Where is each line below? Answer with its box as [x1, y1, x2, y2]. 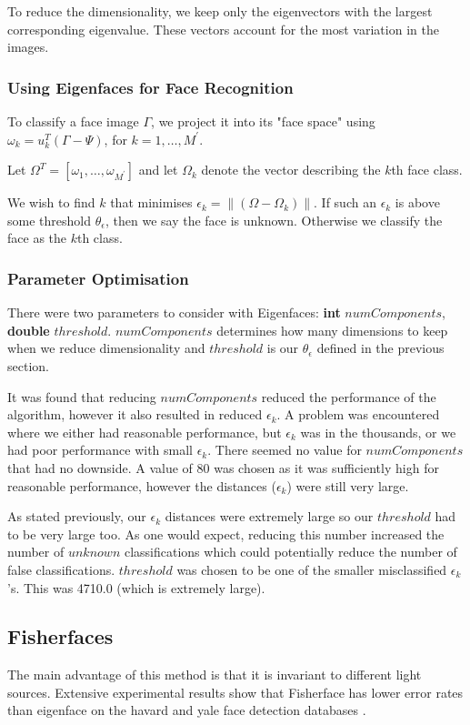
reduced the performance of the [261, 387, 436, 406]
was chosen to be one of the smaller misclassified [176, 559, 447, 579]
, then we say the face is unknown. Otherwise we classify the [105, 210, 443, 229]
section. [7, 356, 49, 375]
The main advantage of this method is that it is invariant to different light [7, 665, 422, 684]
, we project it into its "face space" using [151, 112, 375, 130]
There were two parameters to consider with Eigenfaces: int [7, 303, 341, 322]
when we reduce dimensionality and [7, 338, 205, 357]
